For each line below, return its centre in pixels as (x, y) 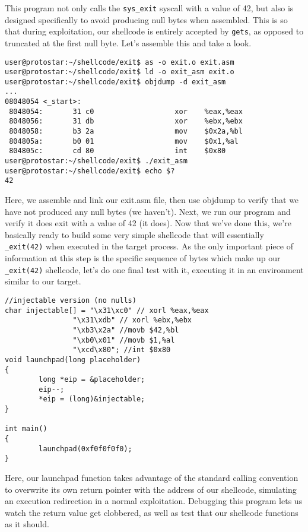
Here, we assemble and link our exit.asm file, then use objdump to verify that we (152, 200)
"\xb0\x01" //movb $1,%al (124, 340)
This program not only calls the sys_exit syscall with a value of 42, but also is (149, 8)
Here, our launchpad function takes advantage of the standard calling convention (152, 478)
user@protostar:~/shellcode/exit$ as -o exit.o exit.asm (120, 62)
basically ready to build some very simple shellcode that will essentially (134, 234)
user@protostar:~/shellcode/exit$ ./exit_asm (96, 161)
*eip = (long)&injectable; (92, 399)
